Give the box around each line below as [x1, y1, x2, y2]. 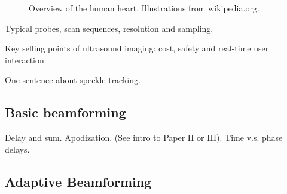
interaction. [5, 53, 47, 66]
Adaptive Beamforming [5, 172, 152, 190]
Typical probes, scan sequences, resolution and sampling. [5, 22, 213, 34]
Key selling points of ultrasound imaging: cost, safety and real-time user [5, 42, 269, 54]
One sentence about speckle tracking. [5, 74, 141, 86]
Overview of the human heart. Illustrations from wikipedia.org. [29, 2, 259, 14]
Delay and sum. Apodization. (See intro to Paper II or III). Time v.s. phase [5, 131, 283, 144]
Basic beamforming [5, 103, 126, 122]
